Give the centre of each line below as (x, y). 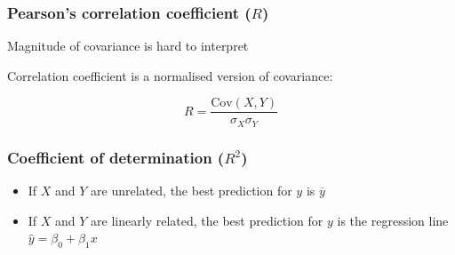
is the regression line (393, 220)
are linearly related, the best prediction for (207, 220)
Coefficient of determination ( (116, 157)
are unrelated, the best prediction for (192, 191)
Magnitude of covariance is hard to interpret (128, 46)
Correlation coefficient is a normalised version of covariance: (170, 75)
